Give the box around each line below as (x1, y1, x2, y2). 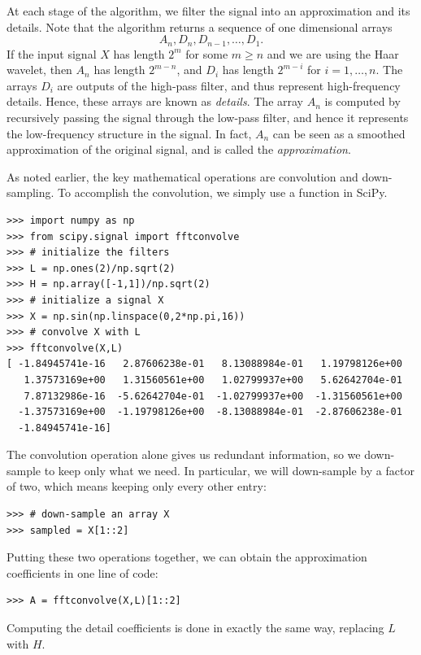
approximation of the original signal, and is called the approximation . (7, 141, 351, 158)
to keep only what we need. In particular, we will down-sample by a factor (44, 461, 414, 478)
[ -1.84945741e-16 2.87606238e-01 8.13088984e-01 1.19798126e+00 (7, 358, 402, 370)
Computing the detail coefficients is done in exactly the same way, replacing (7, 619, 384, 636)
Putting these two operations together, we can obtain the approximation (7, 548, 367, 565)
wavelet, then (7, 61, 72, 78)
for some (185, 45, 228, 62)
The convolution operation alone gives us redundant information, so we (7, 446, 361, 463)
